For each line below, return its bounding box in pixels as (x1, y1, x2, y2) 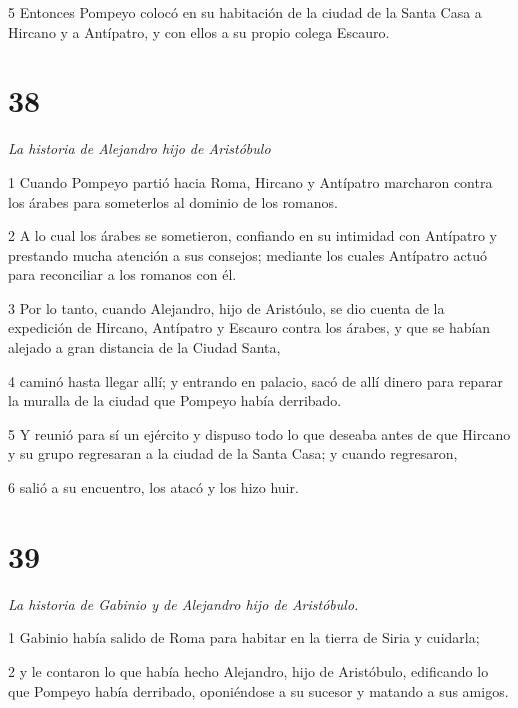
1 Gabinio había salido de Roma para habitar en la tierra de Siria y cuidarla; (8, 627, 480, 648)
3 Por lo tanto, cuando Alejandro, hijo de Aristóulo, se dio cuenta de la (8, 297, 445, 318)
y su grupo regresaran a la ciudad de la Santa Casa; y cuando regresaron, (8, 443, 458, 464)
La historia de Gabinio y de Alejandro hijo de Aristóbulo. (8, 593, 359, 614)
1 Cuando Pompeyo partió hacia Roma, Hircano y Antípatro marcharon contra (8, 171, 493, 192)
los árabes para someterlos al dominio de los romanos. (8, 191, 338, 212)
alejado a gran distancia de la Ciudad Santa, (8, 337, 281, 358)
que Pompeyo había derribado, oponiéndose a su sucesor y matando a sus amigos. (8, 680, 509, 701)
